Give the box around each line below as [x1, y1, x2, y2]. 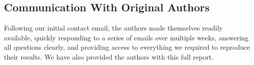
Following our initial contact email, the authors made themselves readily [4, 23, 223, 33]
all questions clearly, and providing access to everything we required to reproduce [4, 42, 250, 52]
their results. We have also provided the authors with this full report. [4, 51, 214, 62]
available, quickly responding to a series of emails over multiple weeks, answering [4, 32, 249, 42]
